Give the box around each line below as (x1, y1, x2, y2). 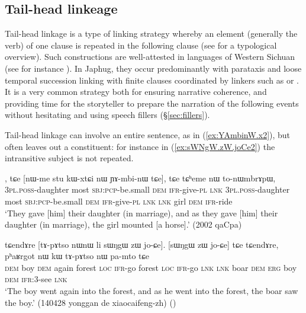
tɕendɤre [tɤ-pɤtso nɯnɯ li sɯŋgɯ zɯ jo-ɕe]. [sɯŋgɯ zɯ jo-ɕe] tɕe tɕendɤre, (5, 238, 279, 250)
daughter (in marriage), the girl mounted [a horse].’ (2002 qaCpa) (5, 218, 242, 231)
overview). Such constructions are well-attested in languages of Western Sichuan (5, 50, 295, 63)
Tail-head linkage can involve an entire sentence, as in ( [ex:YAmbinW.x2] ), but (5, 128, 291, 140)
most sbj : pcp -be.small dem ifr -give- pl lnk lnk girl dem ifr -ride (5, 194, 233, 207)
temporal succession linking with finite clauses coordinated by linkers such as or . (5, 74, 299, 86)
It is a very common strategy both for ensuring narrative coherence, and (5, 85, 267, 98)
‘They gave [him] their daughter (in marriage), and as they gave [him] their (5, 206, 278, 219)
